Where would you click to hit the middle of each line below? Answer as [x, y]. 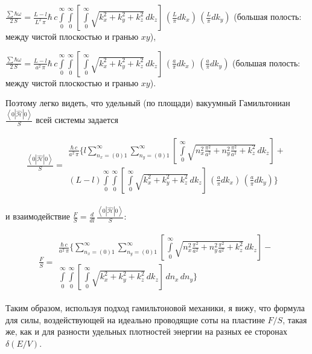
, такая [295, 319]
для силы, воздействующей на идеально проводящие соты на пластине [135, 319]
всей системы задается [77, 120]
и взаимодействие [38, 216]
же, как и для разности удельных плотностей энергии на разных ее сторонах [147, 331]
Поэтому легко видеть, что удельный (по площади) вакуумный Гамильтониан [148, 103]
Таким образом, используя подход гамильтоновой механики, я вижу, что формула [155, 308]
